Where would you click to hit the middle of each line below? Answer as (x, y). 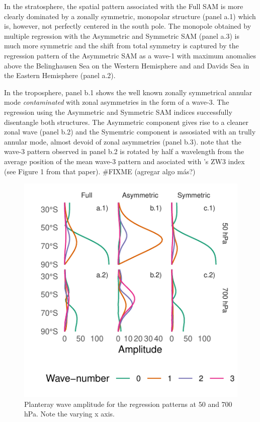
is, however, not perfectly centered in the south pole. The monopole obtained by (128, 26)
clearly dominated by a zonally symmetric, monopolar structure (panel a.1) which (130, 16)
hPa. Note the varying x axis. (69, 414)
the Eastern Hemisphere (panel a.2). (60, 75)
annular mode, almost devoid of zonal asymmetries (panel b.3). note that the (123, 141)
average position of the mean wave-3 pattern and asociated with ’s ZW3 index (124, 161)
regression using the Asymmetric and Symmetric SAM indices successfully (118, 112)
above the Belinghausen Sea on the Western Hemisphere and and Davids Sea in (127, 65)
